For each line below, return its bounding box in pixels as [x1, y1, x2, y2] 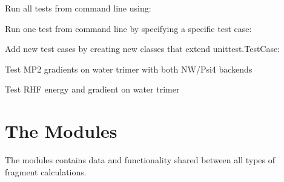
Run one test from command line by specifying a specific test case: [5, 22, 252, 34]
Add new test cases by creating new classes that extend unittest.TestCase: [5, 42, 280, 55]
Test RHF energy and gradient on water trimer [5, 83, 180, 96]
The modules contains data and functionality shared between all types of [5, 154, 276, 166]
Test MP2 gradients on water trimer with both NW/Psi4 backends [5, 62, 253, 75]
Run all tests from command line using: [5, 2, 151, 14]
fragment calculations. [5, 165, 87, 178]
